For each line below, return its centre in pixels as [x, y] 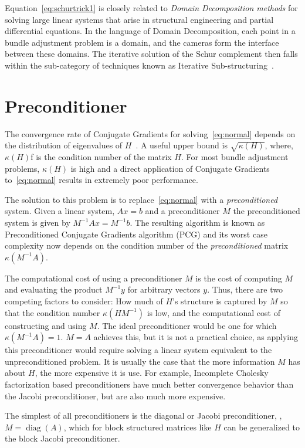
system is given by [38, 223]
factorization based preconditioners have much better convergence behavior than [149, 384]
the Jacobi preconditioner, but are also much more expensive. [115, 396]
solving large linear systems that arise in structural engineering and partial [139, 19]
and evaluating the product [54, 289]
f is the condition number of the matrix [101, 157]
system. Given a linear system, [60, 211]
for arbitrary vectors [164, 289]
